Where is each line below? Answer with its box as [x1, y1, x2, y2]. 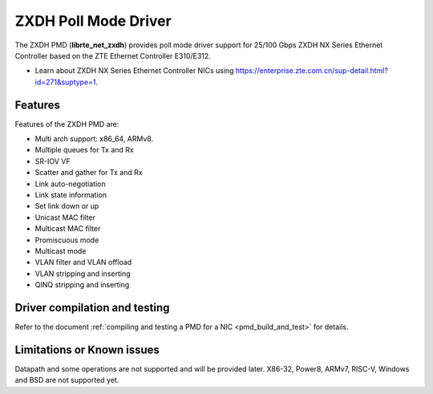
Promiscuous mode [34, 235, 99, 245]
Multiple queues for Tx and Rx [34, 145, 134, 155]
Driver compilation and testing [14, 301, 170, 315]
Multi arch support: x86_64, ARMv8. [34, 134, 154, 144]
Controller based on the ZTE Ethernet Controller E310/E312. [14, 51, 212, 60]
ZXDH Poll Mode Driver [14, 12, 172, 30]
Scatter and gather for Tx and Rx [34, 168, 144, 177]
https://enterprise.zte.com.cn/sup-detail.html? [235, 66, 389, 75]
